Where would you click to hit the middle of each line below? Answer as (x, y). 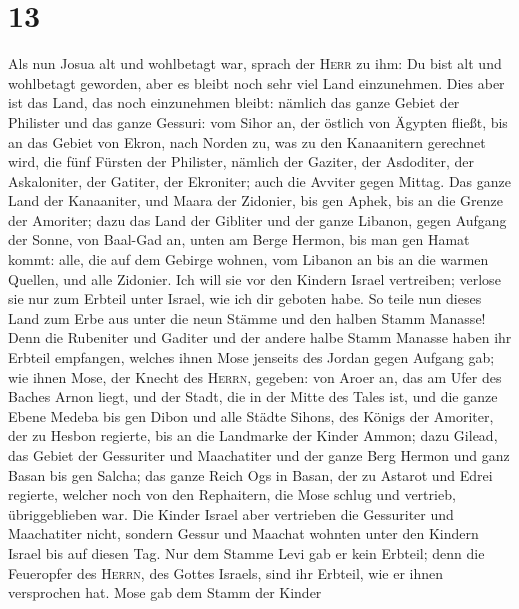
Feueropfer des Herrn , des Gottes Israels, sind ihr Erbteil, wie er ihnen (226, 572)
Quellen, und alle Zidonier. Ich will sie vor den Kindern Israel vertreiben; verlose (254, 278)
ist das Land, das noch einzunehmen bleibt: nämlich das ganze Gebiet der (234, 102)
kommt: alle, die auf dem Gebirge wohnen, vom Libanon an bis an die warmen (248, 259)
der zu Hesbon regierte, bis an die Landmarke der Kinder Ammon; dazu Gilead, (253, 435)
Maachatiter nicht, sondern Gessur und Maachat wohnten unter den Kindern (243, 533)
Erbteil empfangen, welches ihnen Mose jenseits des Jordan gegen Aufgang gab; (251, 357)
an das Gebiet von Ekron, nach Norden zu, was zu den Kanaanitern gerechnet (247, 141)
